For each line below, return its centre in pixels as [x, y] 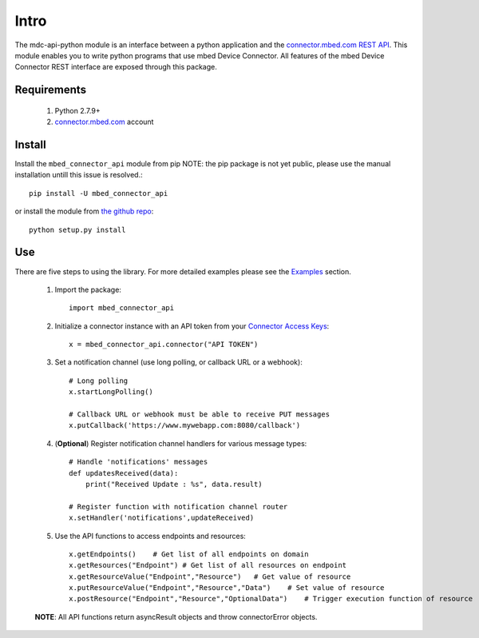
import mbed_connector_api [122, 308]
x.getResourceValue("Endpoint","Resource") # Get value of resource [210, 576]
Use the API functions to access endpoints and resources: [150, 536]
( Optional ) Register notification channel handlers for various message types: [181, 443]
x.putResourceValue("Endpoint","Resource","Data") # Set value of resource [227, 588]
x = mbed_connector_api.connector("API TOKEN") [164, 345]
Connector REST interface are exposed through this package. [116, 67]
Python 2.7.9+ [77, 110]
